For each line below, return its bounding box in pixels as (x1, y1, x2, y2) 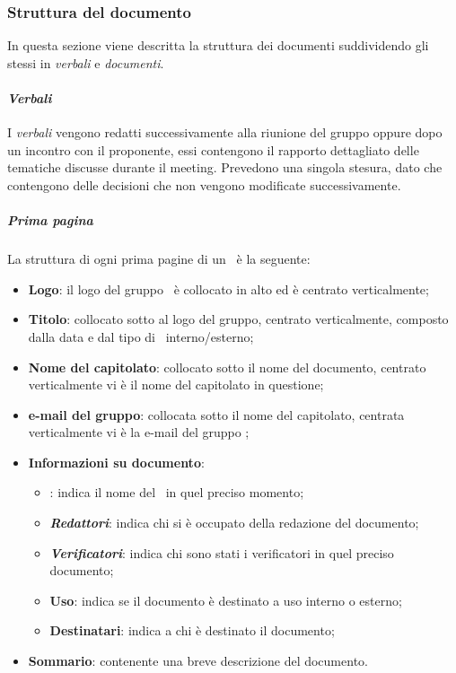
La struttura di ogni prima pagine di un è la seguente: (7, 249, 311, 268)
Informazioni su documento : (28, 452, 205, 471)
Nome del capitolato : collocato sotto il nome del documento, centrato (28, 357, 426, 376)
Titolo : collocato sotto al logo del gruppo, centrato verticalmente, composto (28, 310, 449, 328)
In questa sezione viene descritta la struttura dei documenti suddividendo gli (7, 36, 429, 55)
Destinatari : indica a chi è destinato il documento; (49, 621, 335, 640)
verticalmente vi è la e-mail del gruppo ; (28, 423, 250, 441)
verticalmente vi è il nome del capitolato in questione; (28, 375, 324, 394)
